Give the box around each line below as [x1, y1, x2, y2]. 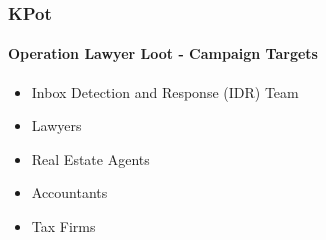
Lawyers [31, 115, 82, 136]
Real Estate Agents [31, 148, 150, 169]
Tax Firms [31, 216, 96, 237]
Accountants [31, 182, 108, 203]
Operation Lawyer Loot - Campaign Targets [8, 43, 318, 64]
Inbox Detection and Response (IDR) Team [31, 81, 299, 102]
